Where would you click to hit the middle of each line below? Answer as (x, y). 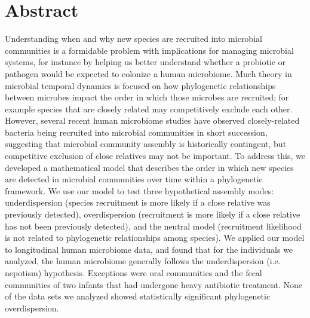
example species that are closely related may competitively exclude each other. (149, 108)
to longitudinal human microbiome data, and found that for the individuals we (149, 249)
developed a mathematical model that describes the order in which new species (149, 167)
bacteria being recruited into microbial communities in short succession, (136, 132)
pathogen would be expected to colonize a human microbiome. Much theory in (148, 73)
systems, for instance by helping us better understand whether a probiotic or (145, 62)
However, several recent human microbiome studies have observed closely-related (152, 120)
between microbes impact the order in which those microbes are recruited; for (147, 97)
